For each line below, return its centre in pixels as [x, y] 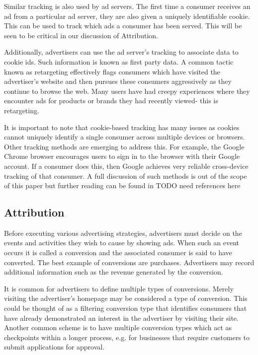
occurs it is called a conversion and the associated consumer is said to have [118, 252]
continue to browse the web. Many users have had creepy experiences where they [127, 91]
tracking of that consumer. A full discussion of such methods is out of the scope [126, 176]
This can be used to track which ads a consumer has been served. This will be [123, 26]
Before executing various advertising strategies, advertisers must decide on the [123, 233]
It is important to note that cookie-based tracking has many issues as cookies [122, 127]
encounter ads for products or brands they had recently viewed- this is [111, 101]
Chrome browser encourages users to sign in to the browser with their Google [122, 156]
